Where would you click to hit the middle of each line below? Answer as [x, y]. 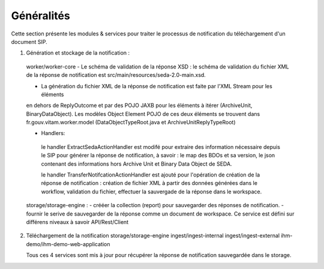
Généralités [40, 16]
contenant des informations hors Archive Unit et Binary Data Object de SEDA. [136, 164]
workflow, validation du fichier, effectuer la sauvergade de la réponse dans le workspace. [151, 192]
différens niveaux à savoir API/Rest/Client [77, 222]
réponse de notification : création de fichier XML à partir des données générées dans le [149, 183]
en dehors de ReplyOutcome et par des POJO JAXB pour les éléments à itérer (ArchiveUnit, [139, 106]
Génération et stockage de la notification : [78, 53]
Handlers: [53, 133]
